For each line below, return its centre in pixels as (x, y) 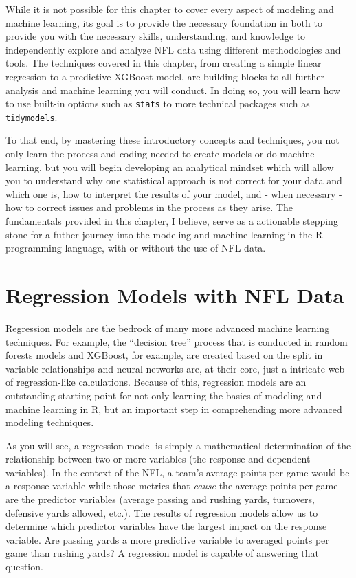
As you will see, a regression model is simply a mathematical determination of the (178, 445)
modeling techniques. (50, 422)
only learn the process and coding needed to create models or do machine (160, 154)
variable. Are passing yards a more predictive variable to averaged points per (167, 539)
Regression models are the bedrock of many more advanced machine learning (168, 327)
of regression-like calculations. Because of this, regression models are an (156, 382)
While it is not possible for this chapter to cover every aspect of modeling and (170, 9)
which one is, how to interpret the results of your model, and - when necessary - (174, 193)
